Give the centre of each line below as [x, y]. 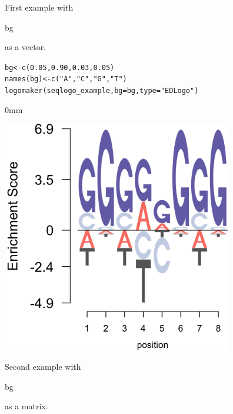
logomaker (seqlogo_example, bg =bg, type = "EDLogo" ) [102, 91]
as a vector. [26, 47]
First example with [39, 7]
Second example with [43, 366]
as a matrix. [26, 406]
